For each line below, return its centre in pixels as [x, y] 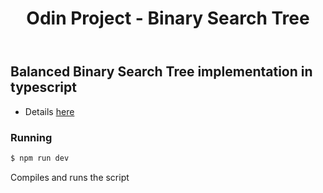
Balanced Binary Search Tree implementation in [161, 72]
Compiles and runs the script [70, 177]
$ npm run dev [40, 158]
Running [31, 137]
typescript [43, 87]
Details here [49, 111]
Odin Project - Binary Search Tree [168, 18]
